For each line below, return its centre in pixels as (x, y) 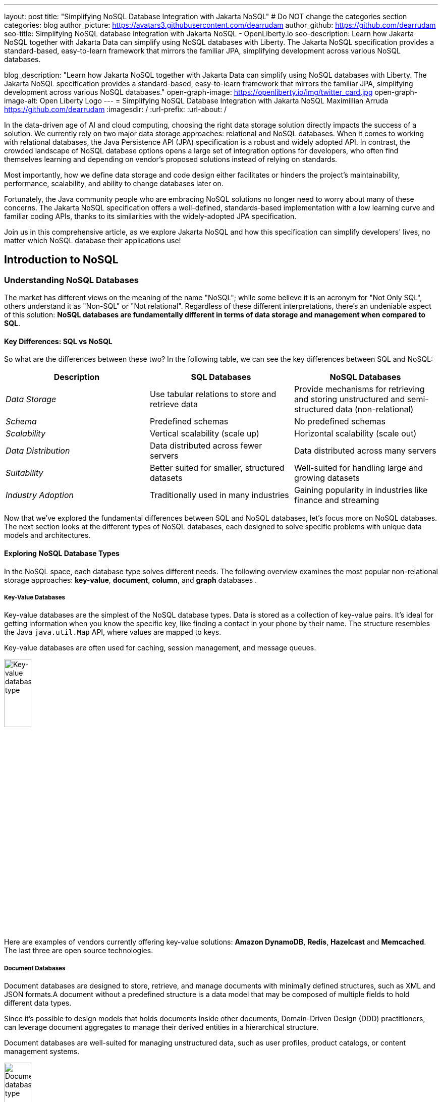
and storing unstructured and (349, 399)
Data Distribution (38, 451)
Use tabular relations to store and (213, 394)
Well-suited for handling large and (358, 468)
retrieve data (174, 404)
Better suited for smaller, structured (217, 468)
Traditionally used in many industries (219, 495)
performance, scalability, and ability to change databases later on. (114, 183)
